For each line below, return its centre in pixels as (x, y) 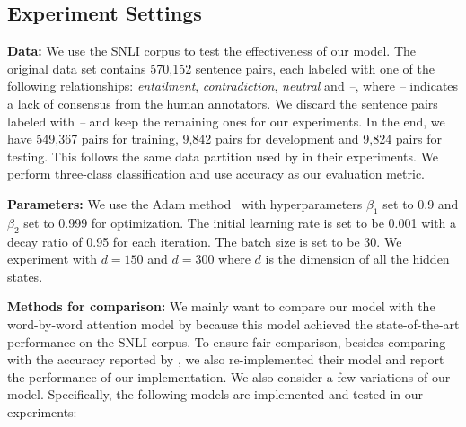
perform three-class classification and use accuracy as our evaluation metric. (216, 174)
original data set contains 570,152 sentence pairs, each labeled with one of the (221, 68)
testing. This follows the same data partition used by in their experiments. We (223, 156)
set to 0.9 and (421, 203)
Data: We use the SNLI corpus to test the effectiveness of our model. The (212, 51)
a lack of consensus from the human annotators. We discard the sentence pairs (223, 103)
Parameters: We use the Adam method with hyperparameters (185, 203)
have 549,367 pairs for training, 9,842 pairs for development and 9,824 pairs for (224, 139)
